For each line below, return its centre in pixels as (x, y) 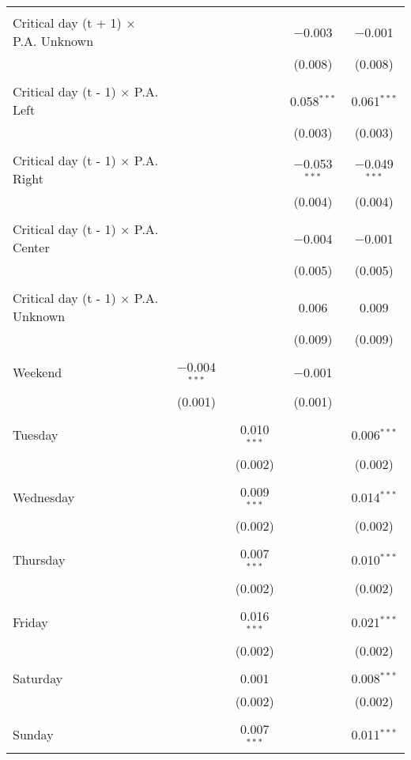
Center (31, 247)
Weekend (38, 372)
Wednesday (44, 497)
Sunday (33, 735)
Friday (30, 622)
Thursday (39, 559)
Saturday (38, 678)
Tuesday (36, 435)
